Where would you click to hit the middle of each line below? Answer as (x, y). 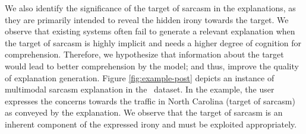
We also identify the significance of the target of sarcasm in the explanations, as (150, 8)
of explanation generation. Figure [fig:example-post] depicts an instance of (140, 77)
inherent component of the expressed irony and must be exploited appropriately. (151, 124)
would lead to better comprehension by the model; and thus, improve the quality (152, 66)
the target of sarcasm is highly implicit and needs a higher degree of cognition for (153, 42)
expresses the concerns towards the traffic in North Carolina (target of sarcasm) (150, 100)
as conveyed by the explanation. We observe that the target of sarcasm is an (144, 112)
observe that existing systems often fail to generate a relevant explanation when (150, 31)
